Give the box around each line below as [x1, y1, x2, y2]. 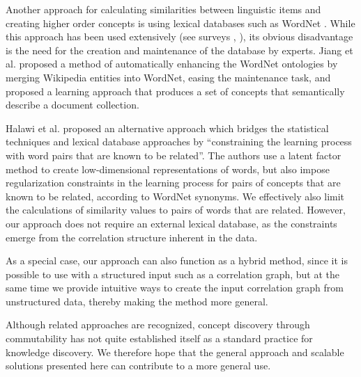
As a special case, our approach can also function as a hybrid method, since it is [6, 253, 348, 268]
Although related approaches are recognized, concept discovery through [6, 317, 310, 332]
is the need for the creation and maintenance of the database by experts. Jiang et [6, 42, 353, 57]
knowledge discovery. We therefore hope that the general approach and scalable [6, 344, 344, 359]
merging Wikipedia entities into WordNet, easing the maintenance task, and [6, 70, 331, 84]
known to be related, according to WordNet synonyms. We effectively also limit [6, 188, 345, 203]
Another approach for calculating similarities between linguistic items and [6, 2, 321, 16]
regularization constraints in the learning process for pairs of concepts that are [6, 175, 341, 190]
